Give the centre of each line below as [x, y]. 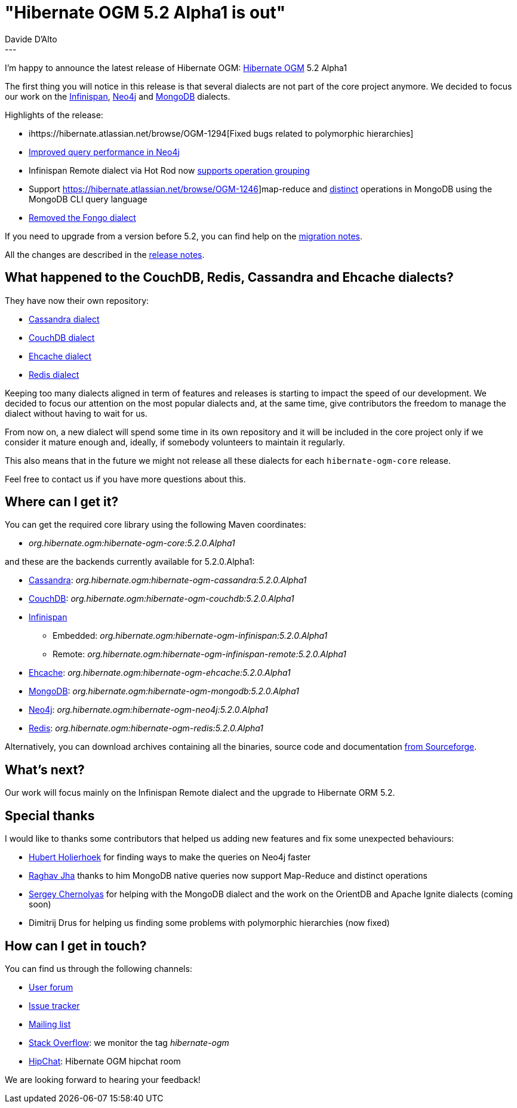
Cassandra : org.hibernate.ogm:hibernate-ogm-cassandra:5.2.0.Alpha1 [168, 580]
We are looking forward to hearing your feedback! [103, 1079]
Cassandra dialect [64, 319]
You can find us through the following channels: [99, 968]
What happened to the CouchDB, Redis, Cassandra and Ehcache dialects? [229, 278]
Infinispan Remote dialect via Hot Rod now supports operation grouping [169, 170]
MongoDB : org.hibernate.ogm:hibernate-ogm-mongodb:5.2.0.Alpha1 [164, 691]
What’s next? [45, 770]
